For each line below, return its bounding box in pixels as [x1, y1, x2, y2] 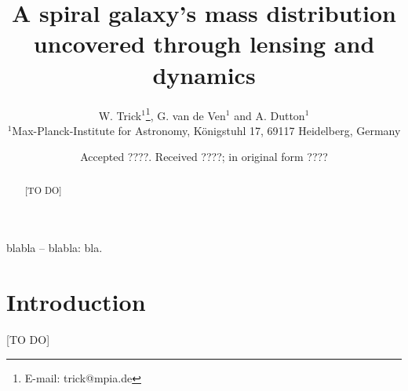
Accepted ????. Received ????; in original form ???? [80, 148, 328, 165]
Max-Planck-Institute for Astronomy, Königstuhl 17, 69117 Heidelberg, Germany [12, 122, 401, 138]
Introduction [6, 286, 146, 318]
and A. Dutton [234, 107, 305, 123]
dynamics [152, 58, 256, 90]
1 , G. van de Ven [145, 104, 226, 123]
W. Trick [98, 107, 142, 123]
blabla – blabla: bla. [6, 239, 103, 256]
